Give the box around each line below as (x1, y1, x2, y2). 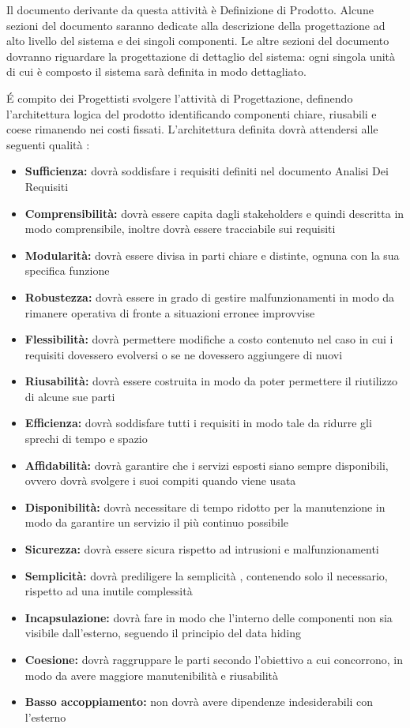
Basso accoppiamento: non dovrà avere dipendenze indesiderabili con (24, 693, 374, 710)
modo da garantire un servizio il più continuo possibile (24, 514, 289, 531)
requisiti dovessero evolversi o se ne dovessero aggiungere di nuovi (24, 346, 343, 362)
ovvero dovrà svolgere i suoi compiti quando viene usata (24, 472, 296, 489)
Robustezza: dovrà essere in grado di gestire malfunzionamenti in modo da (24, 288, 395, 305)
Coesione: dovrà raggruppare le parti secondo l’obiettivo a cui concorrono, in (24, 651, 404, 667)
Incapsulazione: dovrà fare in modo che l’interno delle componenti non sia (24, 609, 393, 625)
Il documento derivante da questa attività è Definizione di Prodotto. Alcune (6, 2, 374, 17)
